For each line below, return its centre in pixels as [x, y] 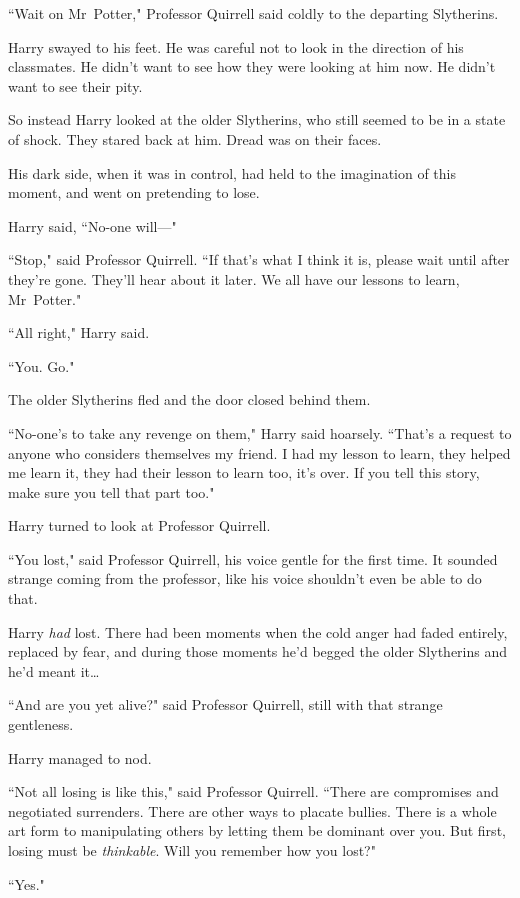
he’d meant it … [54, 670]
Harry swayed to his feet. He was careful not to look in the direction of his [236, 46]
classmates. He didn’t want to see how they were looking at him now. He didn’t [252, 66]
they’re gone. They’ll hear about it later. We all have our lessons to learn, [234, 278]
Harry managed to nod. [80, 757]
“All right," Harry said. [79, 332]
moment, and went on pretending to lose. [134, 192]
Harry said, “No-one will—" [92, 225]
